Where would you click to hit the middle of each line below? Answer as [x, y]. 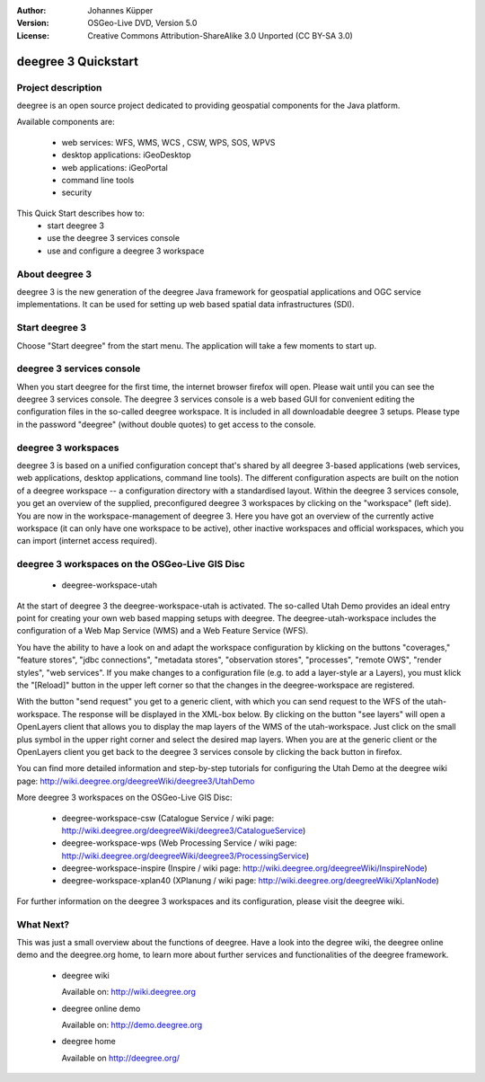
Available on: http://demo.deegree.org [132, 1024]
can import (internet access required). [87, 541]
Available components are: [66, 122]
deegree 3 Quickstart [78, 62]
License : [33, 35]
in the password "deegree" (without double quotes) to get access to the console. [166, 424]
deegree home [88, 1042]
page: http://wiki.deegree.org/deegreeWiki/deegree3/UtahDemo [136, 781]
